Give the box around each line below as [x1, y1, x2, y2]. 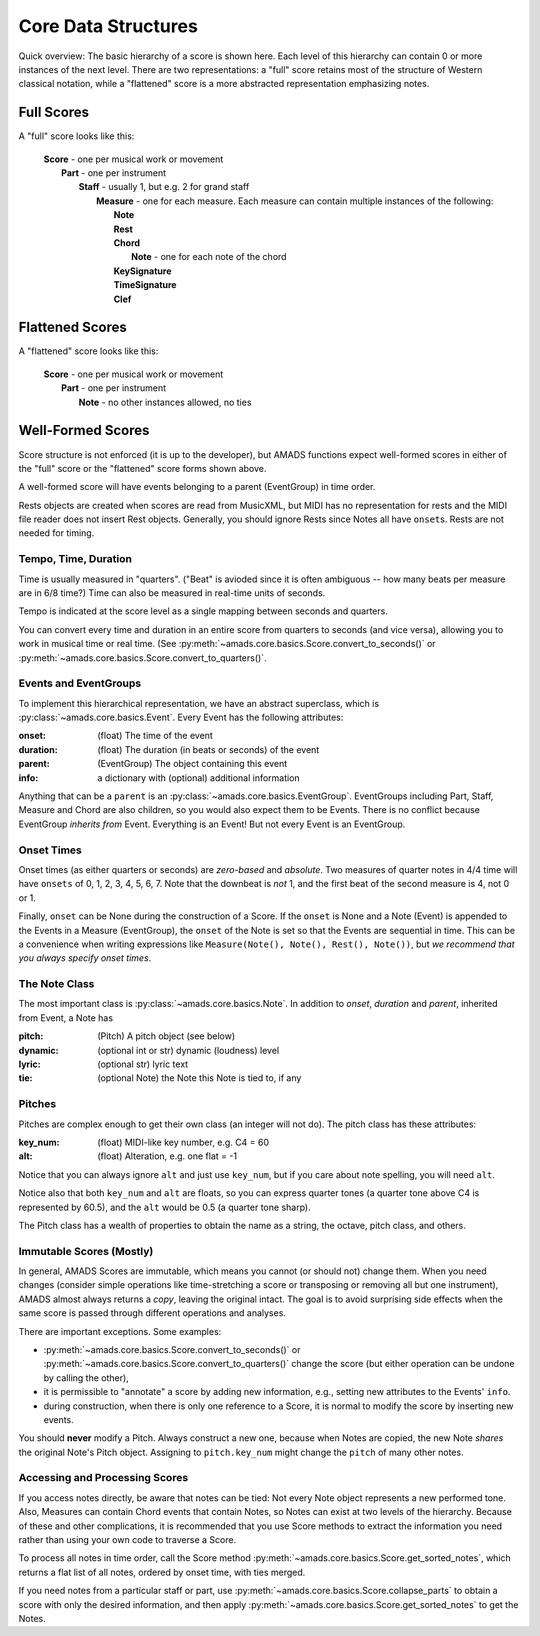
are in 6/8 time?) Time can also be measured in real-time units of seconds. [18, 587, 326, 599]
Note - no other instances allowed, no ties [78, 396, 252, 408]
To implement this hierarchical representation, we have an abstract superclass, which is [18, 697, 380, 709]
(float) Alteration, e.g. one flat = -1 [97, 1150, 238, 1162]
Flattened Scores [18, 319, 127, 336]
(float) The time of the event [97, 730, 214, 742]
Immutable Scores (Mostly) [18, 1244, 154, 1258]
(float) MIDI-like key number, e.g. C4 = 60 [97, 1136, 270, 1148]
